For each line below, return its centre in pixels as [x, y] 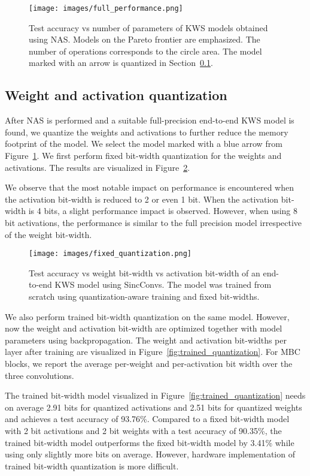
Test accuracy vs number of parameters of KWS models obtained [148, 27]
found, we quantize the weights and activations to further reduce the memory [147, 132]
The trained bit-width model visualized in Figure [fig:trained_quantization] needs [155, 395]
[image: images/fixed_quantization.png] [110, 254]
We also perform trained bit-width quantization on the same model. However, [147, 316]
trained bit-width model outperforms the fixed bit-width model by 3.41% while [150, 442]
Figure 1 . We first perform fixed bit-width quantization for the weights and [143, 156]
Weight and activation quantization [116, 95]
